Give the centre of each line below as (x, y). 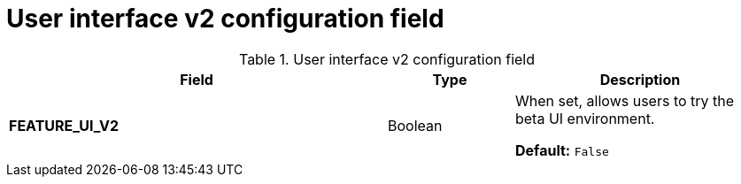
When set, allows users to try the (625, 100)
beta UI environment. (585, 118)
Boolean (415, 125)
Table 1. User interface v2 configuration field (387, 59)
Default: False (562, 150)
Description (640, 79)
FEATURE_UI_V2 (64, 125)
